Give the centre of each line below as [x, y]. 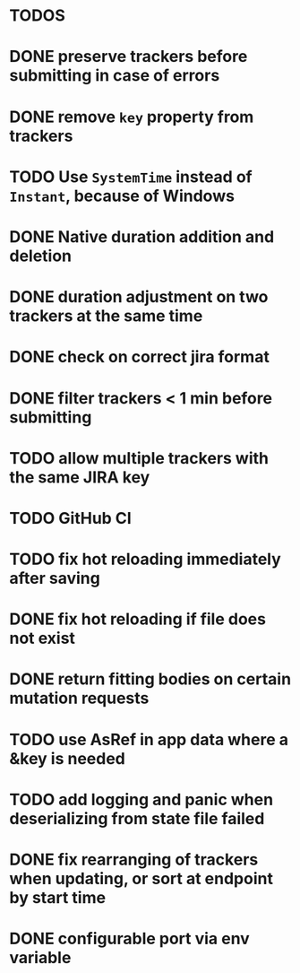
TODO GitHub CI [70, 518]
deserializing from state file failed [137, 818]
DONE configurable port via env [130, 939]
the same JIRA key [80, 477]
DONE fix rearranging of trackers [134, 860]
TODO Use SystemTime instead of [131, 177]
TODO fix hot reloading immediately [146, 559]
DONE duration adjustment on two [139, 297]
